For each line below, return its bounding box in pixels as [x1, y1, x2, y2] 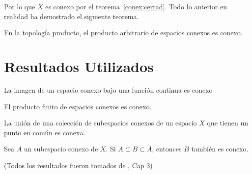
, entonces [152, 144, 182, 154]
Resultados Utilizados [4, 56, 154, 76]
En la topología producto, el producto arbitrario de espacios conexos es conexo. [4, 27, 243, 38]
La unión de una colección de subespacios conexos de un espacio [4, 118, 197, 128]
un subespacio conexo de [24, 144, 98, 154]
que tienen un [207, 118, 249, 128]
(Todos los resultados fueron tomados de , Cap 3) [4, 160, 153, 170]
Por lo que [4, 1, 35, 11]
